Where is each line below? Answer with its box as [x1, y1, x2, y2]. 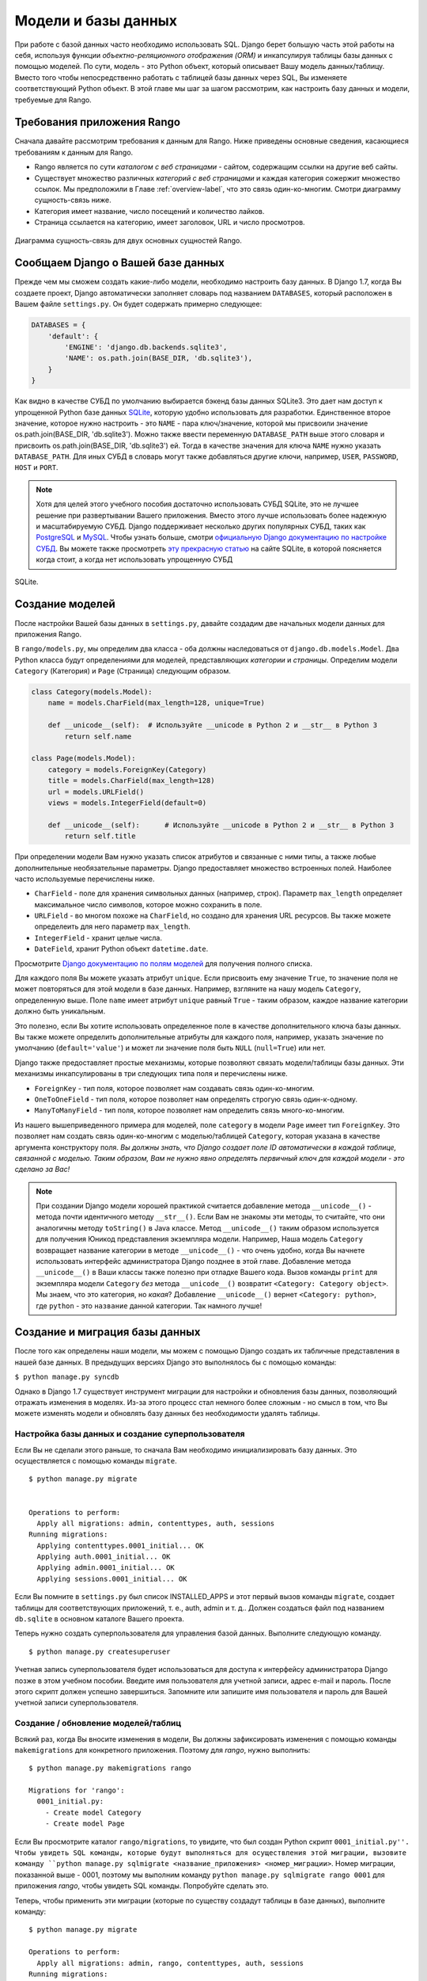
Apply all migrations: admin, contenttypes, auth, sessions [36, 1518, 275, 1528]
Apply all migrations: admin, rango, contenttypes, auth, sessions [36, 1958, 304, 1968]
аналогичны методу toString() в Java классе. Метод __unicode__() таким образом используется [36, 1223, 380, 1232]
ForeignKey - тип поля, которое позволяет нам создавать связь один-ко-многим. [34, 1083, 315, 1093]
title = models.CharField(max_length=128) [47, 777, 215, 785]
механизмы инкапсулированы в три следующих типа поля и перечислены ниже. [14, 1069, 288, 1078]
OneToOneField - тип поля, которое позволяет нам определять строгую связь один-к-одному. [34, 1094, 357, 1104]
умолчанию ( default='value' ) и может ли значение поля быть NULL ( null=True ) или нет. [14, 1043, 326, 1053]
